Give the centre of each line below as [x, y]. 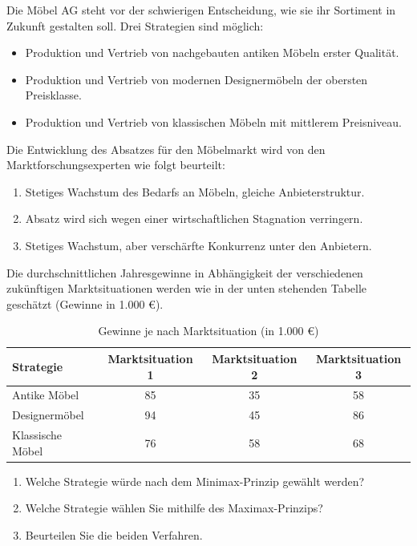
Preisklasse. [53, 95]
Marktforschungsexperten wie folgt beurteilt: [116, 165]
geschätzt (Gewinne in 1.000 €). [85, 303]
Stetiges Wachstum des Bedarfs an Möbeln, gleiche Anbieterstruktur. [195, 191]
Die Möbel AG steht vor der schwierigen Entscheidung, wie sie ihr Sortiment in [201, 10]
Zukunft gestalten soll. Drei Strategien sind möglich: [135, 25]
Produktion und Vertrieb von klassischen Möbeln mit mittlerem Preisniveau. [213, 121]
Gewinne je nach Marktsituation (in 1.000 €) [208, 331]
